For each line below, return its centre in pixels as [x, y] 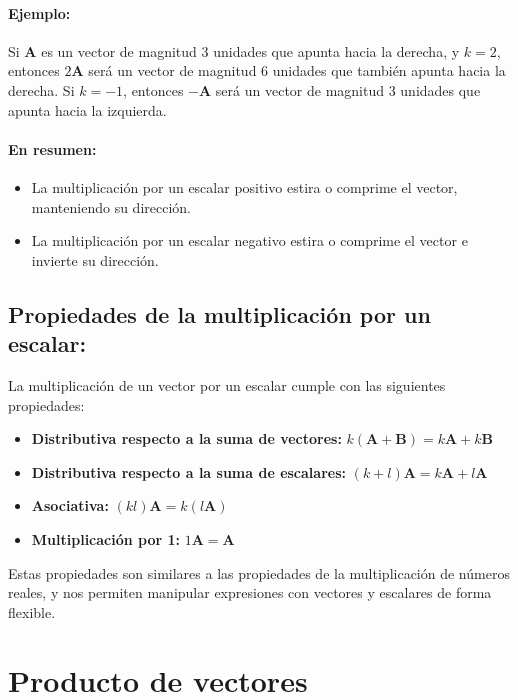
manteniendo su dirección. [111, 206]
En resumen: [52, 148]
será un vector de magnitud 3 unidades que [348, 89]
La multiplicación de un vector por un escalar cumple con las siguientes [227, 384]
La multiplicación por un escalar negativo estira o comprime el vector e [249, 240]
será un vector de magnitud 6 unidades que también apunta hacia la [297, 70]
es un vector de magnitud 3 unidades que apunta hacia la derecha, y [250, 50]
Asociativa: [70, 505]
